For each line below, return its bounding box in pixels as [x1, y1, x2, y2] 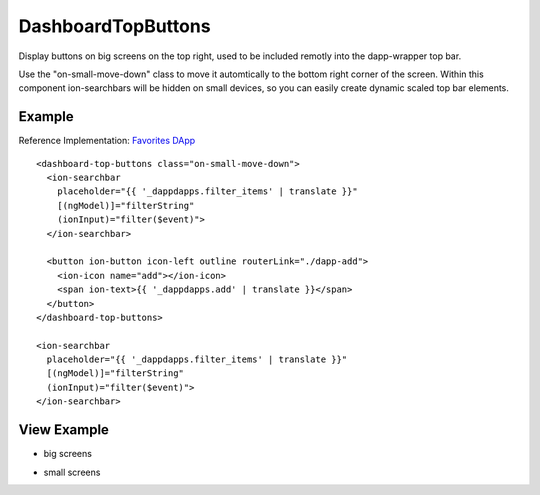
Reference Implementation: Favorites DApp [18, 135, 196, 147]
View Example [18, 421, 110, 439]
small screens [43, 466, 101, 478]
